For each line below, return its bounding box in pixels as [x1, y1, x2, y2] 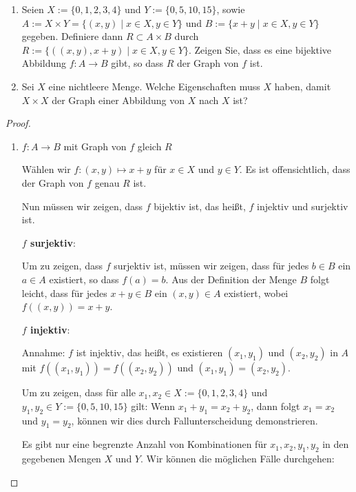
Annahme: [21, 345, 65, 360]
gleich [137, 139, 162, 153]
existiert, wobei [224, 285, 289, 300]
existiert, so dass [49, 271, 119, 286]
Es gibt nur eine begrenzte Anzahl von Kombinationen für [21, 437, 267, 451]
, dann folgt [251, 398, 300, 413]
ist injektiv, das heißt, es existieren [76, 345, 223, 360]
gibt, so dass [111, 56, 163, 70]
